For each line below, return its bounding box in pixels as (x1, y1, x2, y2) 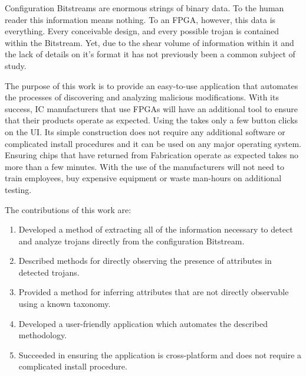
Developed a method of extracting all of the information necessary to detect (18, 223, 293, 236)
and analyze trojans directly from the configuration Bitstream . (18, 234, 245, 247)
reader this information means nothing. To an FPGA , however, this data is (5, 13, 276, 25)
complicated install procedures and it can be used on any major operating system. (5, 137, 301, 149)
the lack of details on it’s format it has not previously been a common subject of (5, 48, 295, 60)
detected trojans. (18, 266, 80, 278)
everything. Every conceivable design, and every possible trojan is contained (5, 25, 279, 37)
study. (5, 59, 27, 71)
